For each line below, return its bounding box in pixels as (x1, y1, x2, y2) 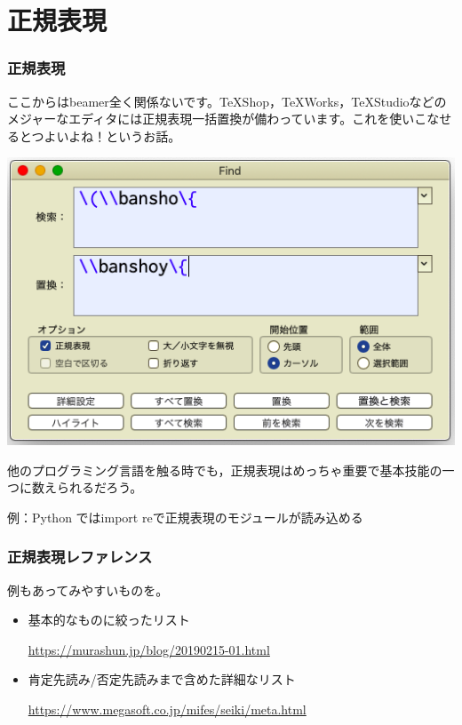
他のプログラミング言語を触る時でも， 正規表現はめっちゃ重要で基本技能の (7, 460, 442, 479)
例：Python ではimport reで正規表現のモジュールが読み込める (7, 507, 363, 526)
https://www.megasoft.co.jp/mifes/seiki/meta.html (28, 699, 307, 718)
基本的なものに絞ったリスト (28, 610, 190, 629)
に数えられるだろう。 (20, 478, 143, 497)
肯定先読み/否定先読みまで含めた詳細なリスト (28, 670, 296, 689)
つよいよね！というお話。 (31, 126, 181, 145)
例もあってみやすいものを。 (7, 580, 169, 599)
